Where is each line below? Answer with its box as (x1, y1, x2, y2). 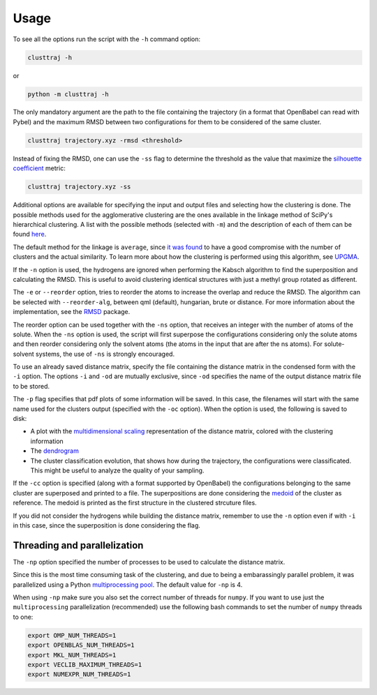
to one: (13, 613, 34, 621)
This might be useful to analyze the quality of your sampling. (30, 466, 205, 474)
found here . (13, 230, 47, 239)
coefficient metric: (13, 164, 66, 172)
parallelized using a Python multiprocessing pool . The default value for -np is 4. (13, 580, 243, 589)
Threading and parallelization (13, 539, 144, 551)
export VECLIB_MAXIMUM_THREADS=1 (27, 660, 142, 668)
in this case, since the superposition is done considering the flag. (13, 521, 200, 530)
